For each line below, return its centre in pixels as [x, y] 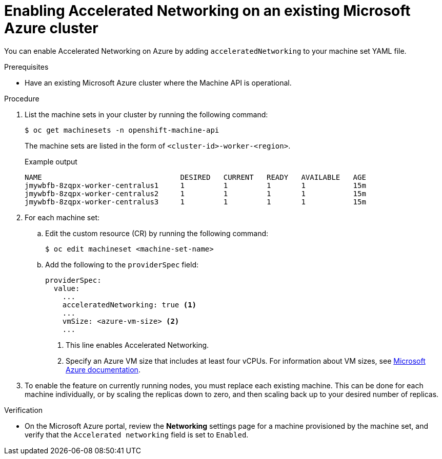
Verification [24, 410]
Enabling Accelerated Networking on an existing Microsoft [207, 11]
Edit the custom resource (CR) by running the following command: [157, 233]
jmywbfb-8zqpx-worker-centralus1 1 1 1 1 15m [195, 185]
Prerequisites [26, 67]
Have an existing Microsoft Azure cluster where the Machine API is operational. [158, 82]
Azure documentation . [103, 369]
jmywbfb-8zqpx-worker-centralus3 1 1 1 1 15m [195, 202]
